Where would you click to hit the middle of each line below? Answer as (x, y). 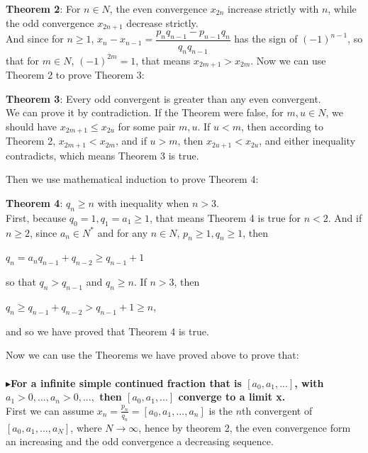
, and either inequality (307, 141)
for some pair (147, 126)
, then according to (282, 126)
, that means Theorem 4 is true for (225, 217)
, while (342, 9)
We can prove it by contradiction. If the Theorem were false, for (145, 112)
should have (32, 126)
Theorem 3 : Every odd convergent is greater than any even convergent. (163, 98)
